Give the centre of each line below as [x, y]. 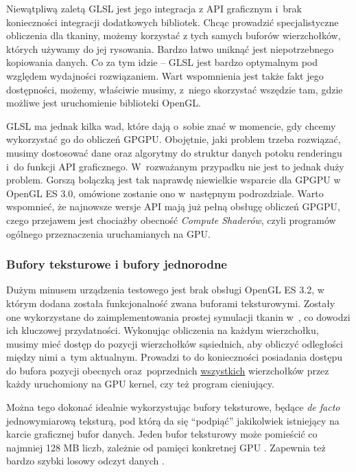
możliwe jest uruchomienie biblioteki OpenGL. [104, 103]
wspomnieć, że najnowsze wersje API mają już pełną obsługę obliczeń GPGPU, [173, 206]
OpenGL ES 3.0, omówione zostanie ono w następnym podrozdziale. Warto [165, 193]
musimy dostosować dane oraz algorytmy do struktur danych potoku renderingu [174, 152]
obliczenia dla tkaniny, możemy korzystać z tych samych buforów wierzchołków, [174, 35]
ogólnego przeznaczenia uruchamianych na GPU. [108, 233]
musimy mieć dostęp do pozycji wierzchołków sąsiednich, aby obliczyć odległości [175, 343]
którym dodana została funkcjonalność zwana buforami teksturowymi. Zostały [171, 303]
